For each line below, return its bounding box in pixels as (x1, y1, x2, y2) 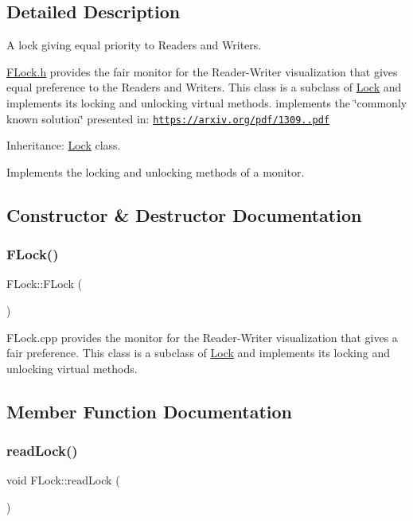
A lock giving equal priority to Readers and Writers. (6, 37, 262, 53)
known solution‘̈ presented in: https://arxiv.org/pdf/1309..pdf (6, 110, 330, 126)
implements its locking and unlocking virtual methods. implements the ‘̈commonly (6, 94, 407, 111)
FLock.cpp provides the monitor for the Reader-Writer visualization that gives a (6, 329, 398, 345)
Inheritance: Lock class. (6, 137, 121, 154)
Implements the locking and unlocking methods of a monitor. (6, 163, 305, 180)
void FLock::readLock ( (6, 472, 120, 488)
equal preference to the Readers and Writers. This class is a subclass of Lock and (6, 79, 402, 95)
